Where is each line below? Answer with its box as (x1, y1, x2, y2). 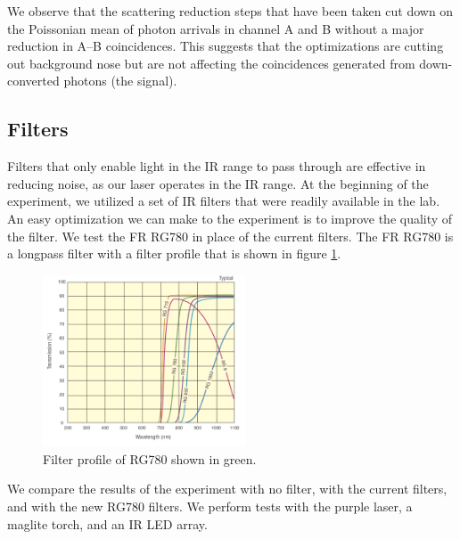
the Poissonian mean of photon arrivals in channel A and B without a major (7, 19, 424, 37)
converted (7, 71, 60, 90)
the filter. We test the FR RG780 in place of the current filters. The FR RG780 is (7, 226, 454, 245)
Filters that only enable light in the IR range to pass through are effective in (7, 157, 426, 176)
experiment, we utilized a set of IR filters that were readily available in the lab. (7, 192, 440, 210)
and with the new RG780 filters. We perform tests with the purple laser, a (7, 497, 413, 516)
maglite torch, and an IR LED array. (7, 514, 208, 533)
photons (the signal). (63, 71, 177, 90)
